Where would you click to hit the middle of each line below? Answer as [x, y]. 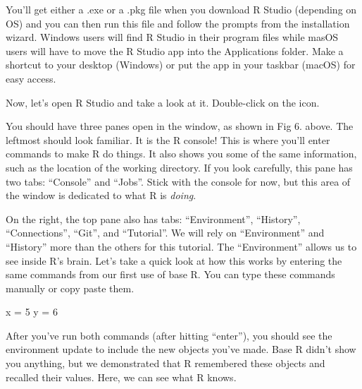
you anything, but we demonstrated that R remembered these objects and [166, 363]
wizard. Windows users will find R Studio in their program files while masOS [172, 37]
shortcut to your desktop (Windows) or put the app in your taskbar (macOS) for [181, 65]
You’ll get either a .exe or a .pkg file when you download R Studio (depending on [181, 9]
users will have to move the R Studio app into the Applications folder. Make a [175, 50]
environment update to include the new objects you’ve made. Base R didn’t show [181, 349]
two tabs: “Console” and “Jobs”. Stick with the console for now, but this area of [178, 181]
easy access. [31, 78]
